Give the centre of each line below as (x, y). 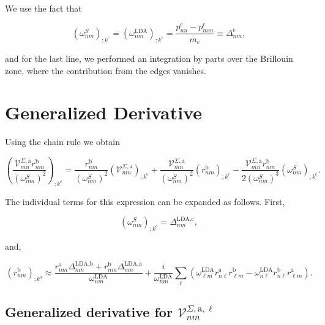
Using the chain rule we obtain (62, 142)
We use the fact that (43, 8)
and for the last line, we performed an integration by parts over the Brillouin (149, 58)
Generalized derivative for (89, 312)
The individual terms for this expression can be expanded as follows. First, (145, 201)
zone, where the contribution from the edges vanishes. (106, 70)
